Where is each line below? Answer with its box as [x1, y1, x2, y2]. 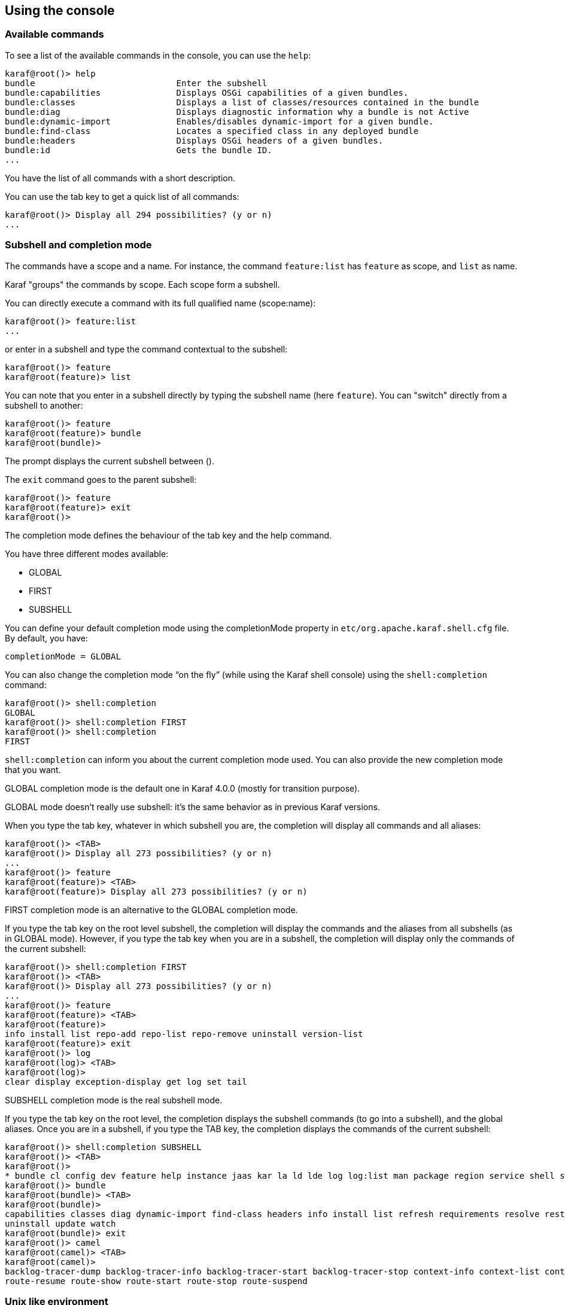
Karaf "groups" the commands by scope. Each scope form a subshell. [5, 279, 280, 290]
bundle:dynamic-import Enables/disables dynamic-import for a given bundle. [5, 116, 434, 126]
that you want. [5, 764, 61, 775]
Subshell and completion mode [5, 239, 152, 251]
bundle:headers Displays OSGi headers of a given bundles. [5, 135, 384, 145]
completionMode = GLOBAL [5, 651, 121, 661]
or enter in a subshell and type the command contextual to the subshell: [5, 343, 288, 354]
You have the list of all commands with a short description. [5, 172, 236, 183]
